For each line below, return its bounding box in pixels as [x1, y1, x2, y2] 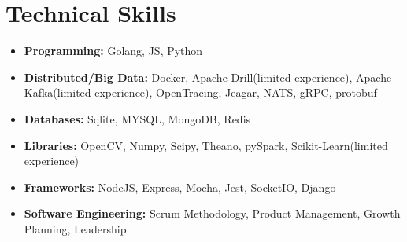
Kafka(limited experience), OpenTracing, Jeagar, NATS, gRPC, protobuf [24, 84, 377, 101]
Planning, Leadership [24, 220, 127, 236]
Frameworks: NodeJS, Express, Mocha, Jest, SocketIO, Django [24, 178, 336, 195]
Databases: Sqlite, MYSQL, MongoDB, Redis [24, 110, 251, 126]
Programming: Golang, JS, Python [24, 42, 203, 59]
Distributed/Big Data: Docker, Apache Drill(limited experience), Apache [24, 68, 392, 85]
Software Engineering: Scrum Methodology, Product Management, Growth [24, 205, 401, 222]
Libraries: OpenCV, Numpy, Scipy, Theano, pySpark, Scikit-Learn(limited [24, 137, 388, 153]
